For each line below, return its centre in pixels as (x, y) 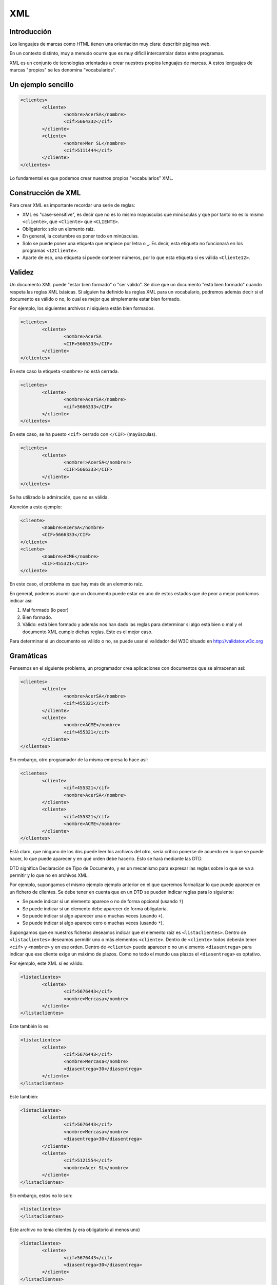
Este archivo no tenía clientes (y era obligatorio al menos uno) (75, 1229)
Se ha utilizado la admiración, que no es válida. (59, 497)
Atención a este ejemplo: (36, 507)
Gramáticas (28, 656)
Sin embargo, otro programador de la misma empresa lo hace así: (79, 760)
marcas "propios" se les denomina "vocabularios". (63, 70)
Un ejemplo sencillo (42, 85)
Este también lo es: (29, 1026)
